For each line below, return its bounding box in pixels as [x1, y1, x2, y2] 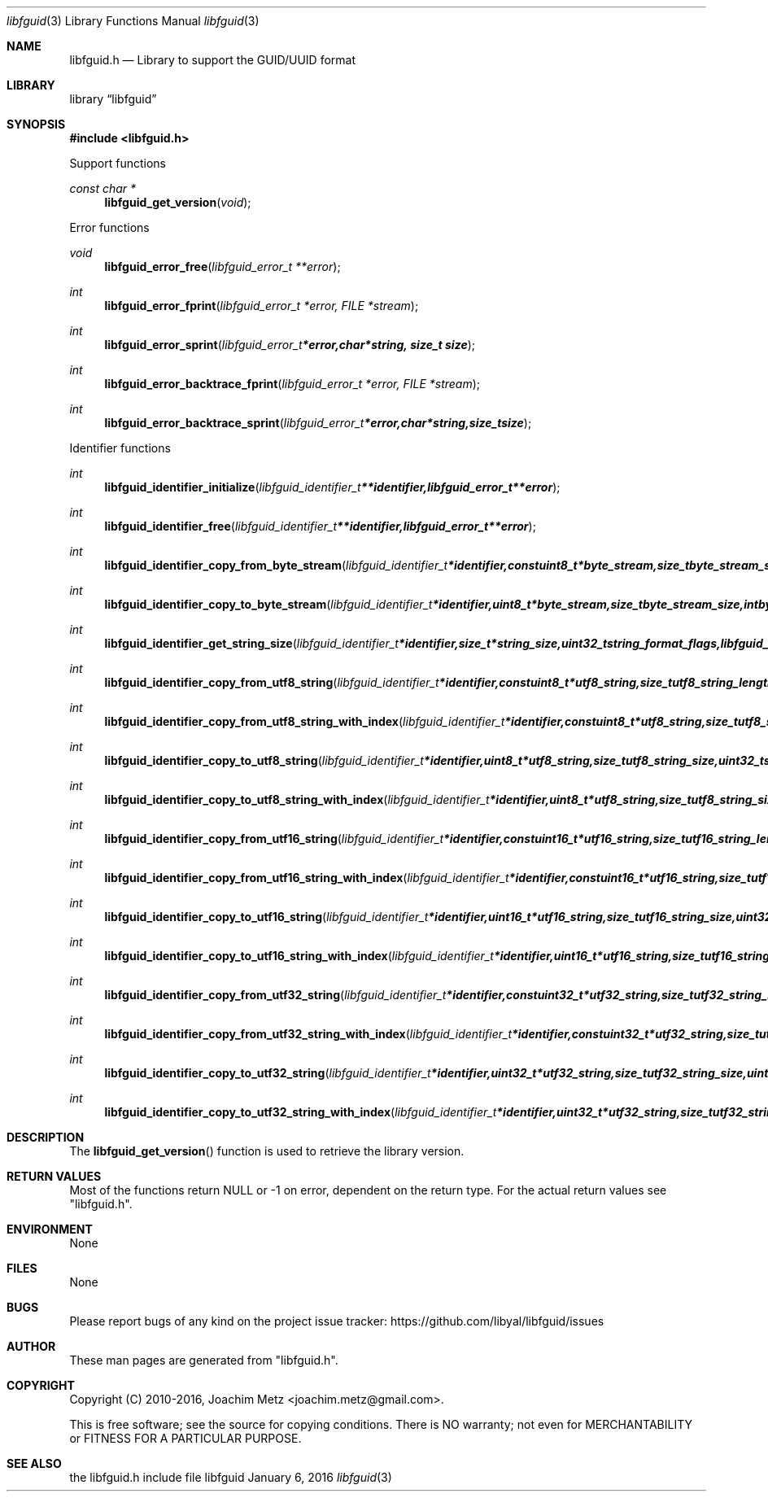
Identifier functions [69, 441, 171, 455]
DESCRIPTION [7, 1130, 85, 1144]
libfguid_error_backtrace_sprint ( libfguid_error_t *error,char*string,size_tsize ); [104, 416, 532, 430]
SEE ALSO [7, 1457, 62, 1470]
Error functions [69, 221, 150, 234]
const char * [69, 181, 137, 195]
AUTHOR [7, 1339, 56, 1353]
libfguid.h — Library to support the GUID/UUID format [69, 53, 356, 67]
